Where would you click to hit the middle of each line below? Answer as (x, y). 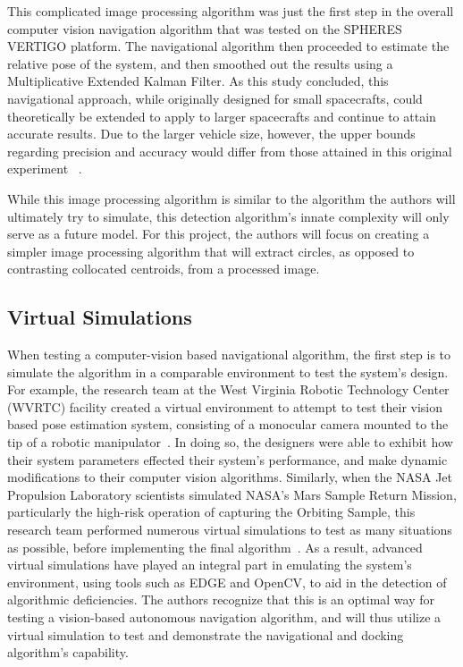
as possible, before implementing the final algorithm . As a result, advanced (215, 547)
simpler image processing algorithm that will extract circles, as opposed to (211, 251)
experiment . (45, 169)
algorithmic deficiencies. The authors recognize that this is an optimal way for (221, 599)
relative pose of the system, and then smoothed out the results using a (200, 63)
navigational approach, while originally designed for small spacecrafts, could (215, 98)
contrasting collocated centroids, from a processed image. (164, 269)
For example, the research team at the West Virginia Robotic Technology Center (228, 389)
